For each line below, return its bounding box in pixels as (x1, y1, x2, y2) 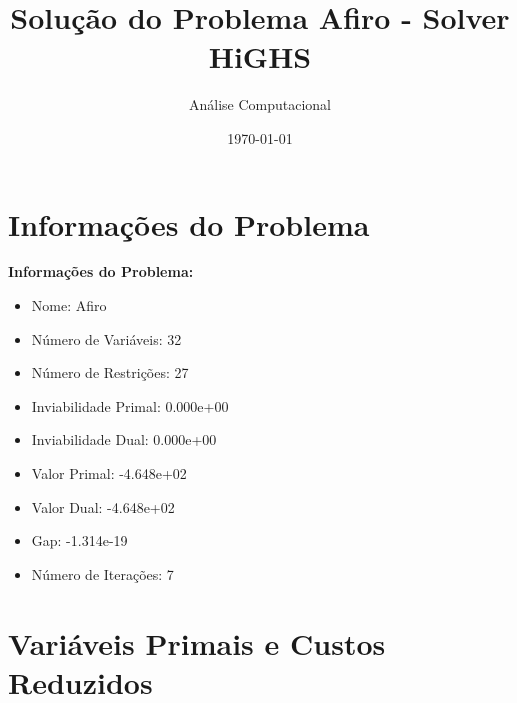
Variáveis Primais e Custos (8, 622, 386, 663)
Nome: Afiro (31, 295, 107, 316)
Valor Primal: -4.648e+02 (31, 463, 187, 483)
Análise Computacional (188, 94, 332, 115)
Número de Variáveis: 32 (31, 328, 182, 349)
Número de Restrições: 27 (31, 362, 189, 383)
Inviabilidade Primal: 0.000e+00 (31, 395, 229, 416)
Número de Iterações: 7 (31, 563, 174, 584)
